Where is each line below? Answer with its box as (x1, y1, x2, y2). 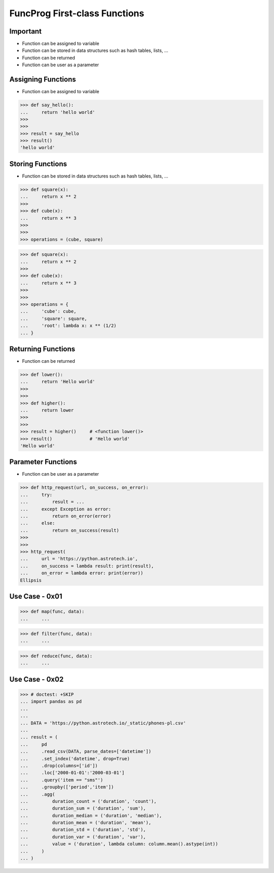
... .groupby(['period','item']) (20, 784, 114, 790)
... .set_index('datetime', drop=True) (20, 755, 130, 762)
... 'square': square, (20, 315, 87, 322)
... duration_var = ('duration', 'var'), (20, 834, 146, 839)
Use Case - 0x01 (9, 592, 62, 600)
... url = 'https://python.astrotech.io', (20, 556, 138, 562)
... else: (20, 520, 55, 526)
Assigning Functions (9, 75, 76, 84)
